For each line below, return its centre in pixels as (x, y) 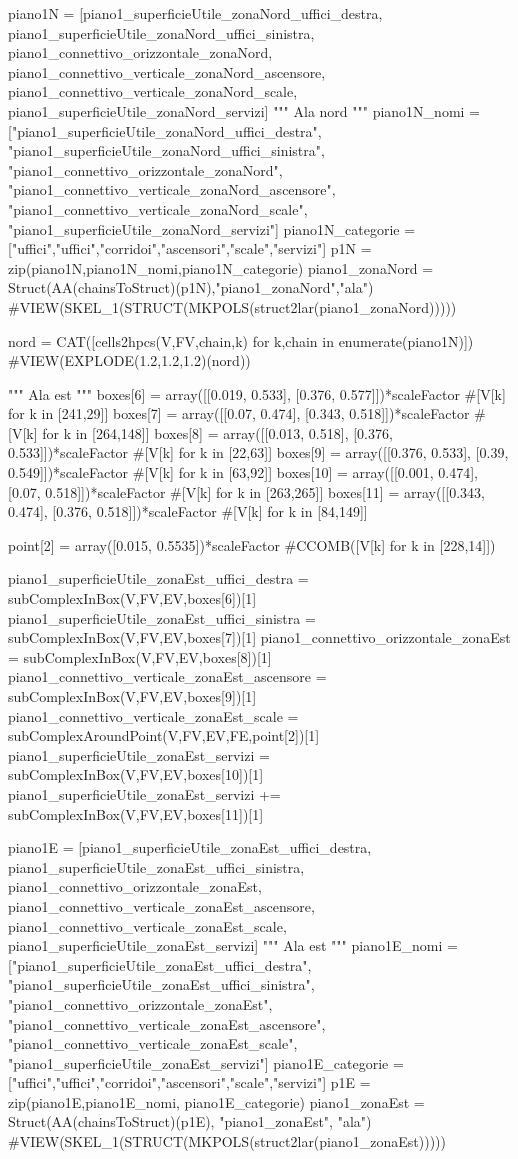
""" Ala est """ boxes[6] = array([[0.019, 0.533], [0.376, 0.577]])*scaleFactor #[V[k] (257, 393)
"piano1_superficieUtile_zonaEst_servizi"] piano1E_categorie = (206, 1062)
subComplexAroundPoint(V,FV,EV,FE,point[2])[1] (164, 735)
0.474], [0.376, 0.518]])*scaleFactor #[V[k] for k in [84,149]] (188, 511)
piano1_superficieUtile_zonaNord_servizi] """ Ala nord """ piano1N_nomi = (244, 110)
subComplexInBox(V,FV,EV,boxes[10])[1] (136, 774)
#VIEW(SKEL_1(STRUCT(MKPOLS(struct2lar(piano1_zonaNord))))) (232, 306)
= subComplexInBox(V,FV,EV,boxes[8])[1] (140, 656)
